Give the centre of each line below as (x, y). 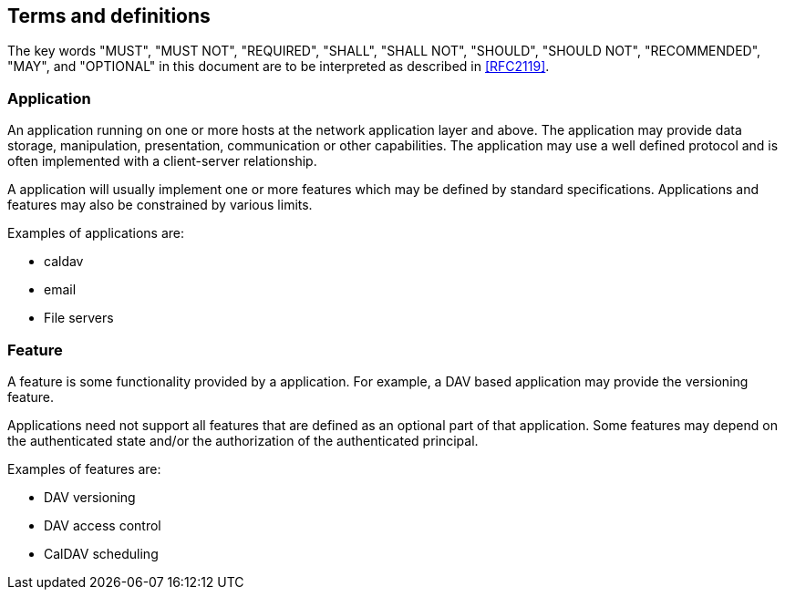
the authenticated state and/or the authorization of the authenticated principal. (243, 440)
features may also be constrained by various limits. (160, 205)
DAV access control (103, 525)
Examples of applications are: (96, 233)
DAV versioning (90, 497)
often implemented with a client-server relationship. (162, 161)
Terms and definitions (109, 16)
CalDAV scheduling (101, 553)
